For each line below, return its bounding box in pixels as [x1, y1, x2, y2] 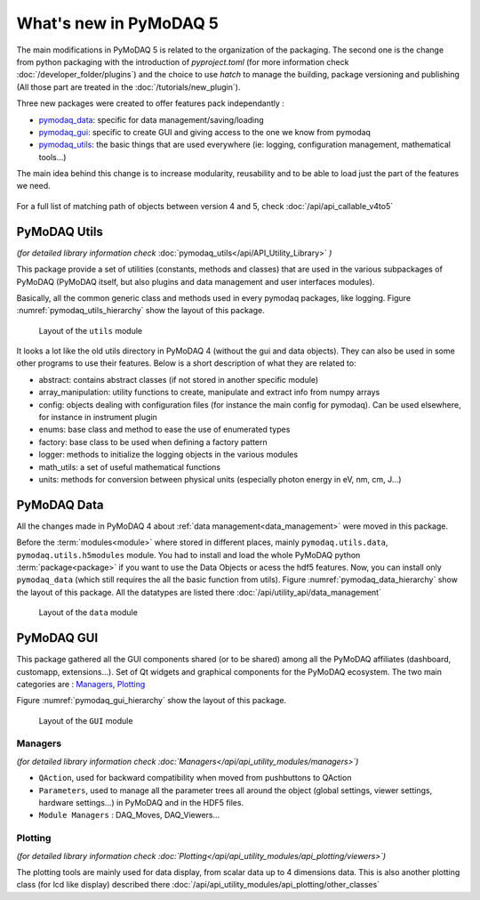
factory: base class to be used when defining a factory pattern [38, 436, 268, 447]
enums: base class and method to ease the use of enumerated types [38, 424, 291, 435]
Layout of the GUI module [38, 715, 133, 726]
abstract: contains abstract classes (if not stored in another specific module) [38, 374, 319, 385]
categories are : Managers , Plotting [16, 678, 146, 689]
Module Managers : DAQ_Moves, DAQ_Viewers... [38, 810, 220, 821]
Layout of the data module [38, 607, 138, 618]
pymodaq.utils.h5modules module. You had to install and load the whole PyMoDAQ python [16, 549, 361, 560]
